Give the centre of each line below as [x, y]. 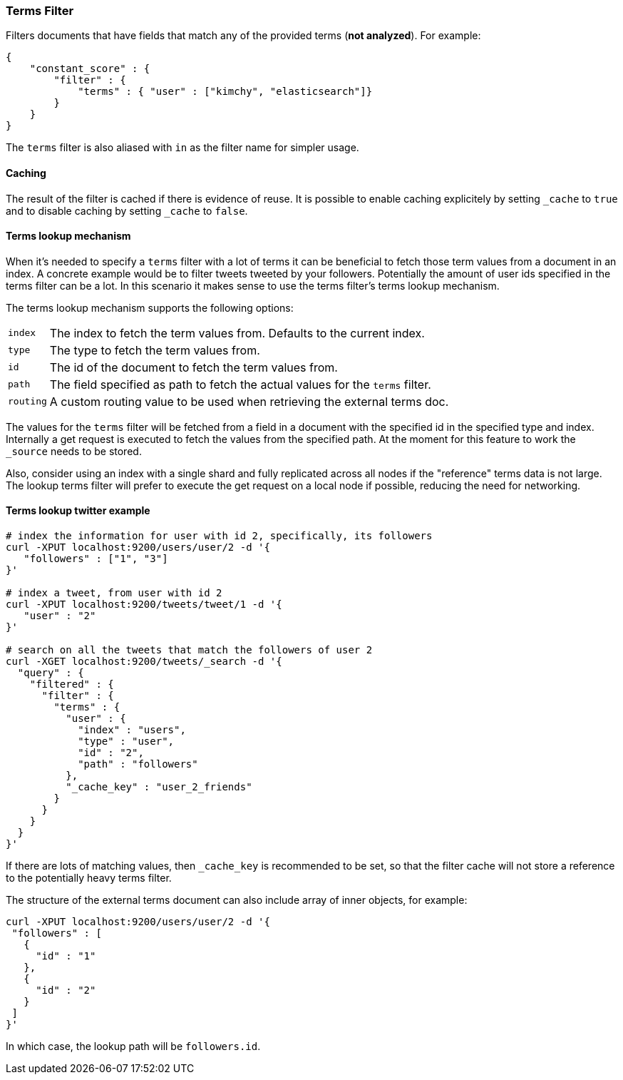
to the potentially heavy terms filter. [89, 878]
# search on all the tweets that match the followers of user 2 [189, 650]
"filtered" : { [72, 684]
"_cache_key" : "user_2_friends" [159, 787]
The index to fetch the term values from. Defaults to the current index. [237, 333]
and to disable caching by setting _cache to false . [127, 210]
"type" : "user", [126, 742]
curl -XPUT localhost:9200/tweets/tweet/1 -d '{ [144, 605]
